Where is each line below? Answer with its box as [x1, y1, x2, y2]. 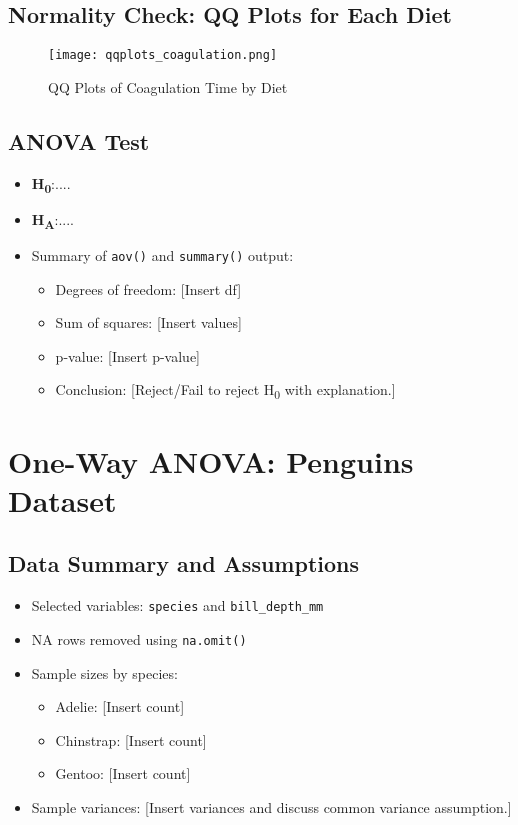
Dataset [8, 479, 117, 520]
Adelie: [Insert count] [55, 696, 185, 717]
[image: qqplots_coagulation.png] [48, 48, 278, 63]
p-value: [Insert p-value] [55, 345, 200, 366]
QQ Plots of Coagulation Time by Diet [48, 76, 288, 97]
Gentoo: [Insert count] [55, 763, 191, 784]
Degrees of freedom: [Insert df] [55, 278, 242, 299]
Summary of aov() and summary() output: [31, 244, 294, 265]
